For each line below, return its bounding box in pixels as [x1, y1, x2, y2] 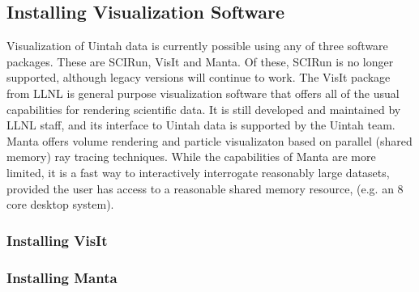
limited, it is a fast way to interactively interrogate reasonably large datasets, [6, 163, 390, 180]
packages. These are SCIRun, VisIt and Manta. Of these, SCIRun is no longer [6, 53, 394, 70]
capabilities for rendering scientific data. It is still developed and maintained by [6, 100, 401, 117]
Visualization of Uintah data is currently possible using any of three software [6, 37, 388, 54]
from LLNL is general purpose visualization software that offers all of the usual [6, 84, 400, 101]
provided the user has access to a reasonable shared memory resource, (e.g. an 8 [6, 180, 404, 197]
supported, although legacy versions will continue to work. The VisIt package [6, 69, 391, 86]
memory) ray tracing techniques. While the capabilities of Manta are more [6, 148, 376, 165]
